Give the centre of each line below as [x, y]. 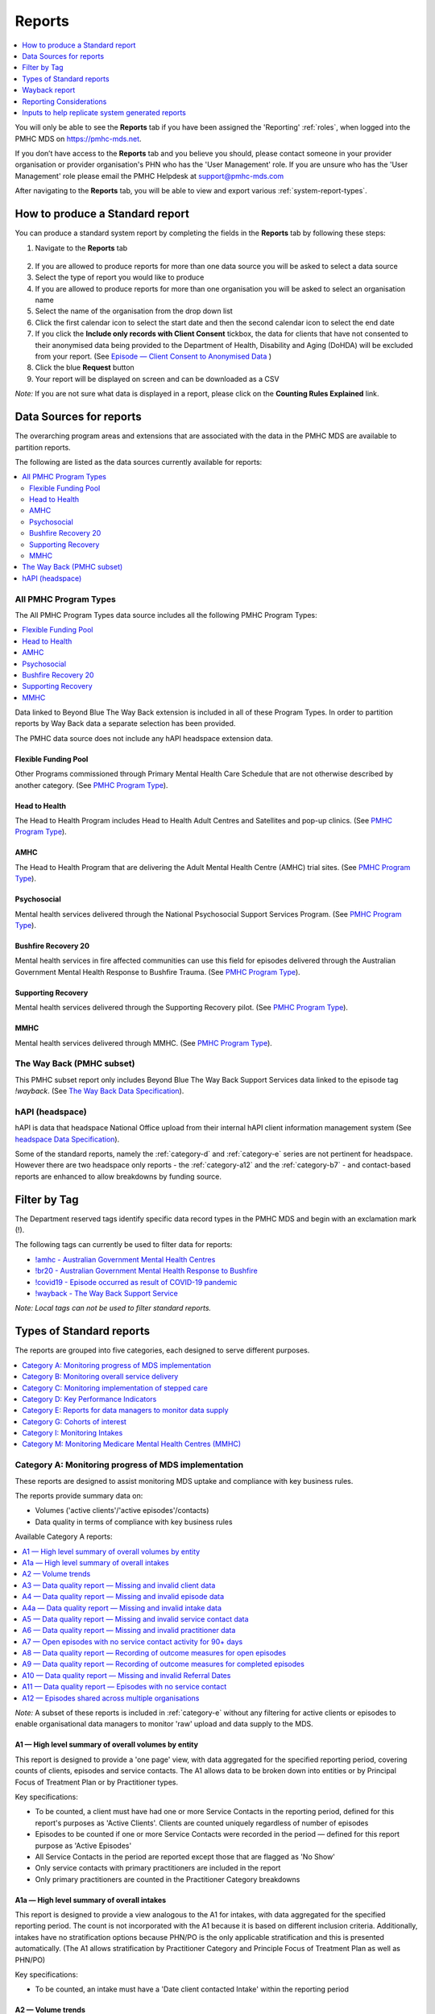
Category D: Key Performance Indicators [89, 1399]
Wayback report [49, 90]
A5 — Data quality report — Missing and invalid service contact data [135, 1618]
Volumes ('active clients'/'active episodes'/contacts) [122, 1510]
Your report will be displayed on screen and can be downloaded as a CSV [157, 379]
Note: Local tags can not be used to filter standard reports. [113, 1308]
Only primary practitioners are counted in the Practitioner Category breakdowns [168, 1879]
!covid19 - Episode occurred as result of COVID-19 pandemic [136, 1282]
